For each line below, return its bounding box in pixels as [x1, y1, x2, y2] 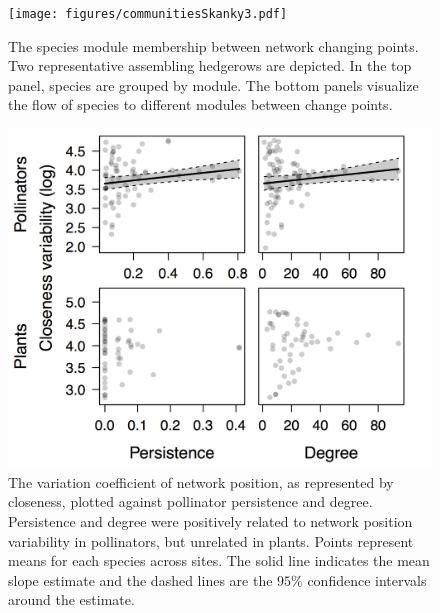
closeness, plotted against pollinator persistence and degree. [8, 491, 373, 512]
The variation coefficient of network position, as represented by [8, 471, 394, 492]
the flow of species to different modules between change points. [8, 94, 393, 115]
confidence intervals [307, 569, 427, 590]
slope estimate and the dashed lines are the [8, 569, 273, 590]
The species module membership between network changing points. [8, 35, 419, 56]
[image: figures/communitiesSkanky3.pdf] [8, 7, 288, 21]
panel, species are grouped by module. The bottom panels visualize [8, 74, 419, 95]
